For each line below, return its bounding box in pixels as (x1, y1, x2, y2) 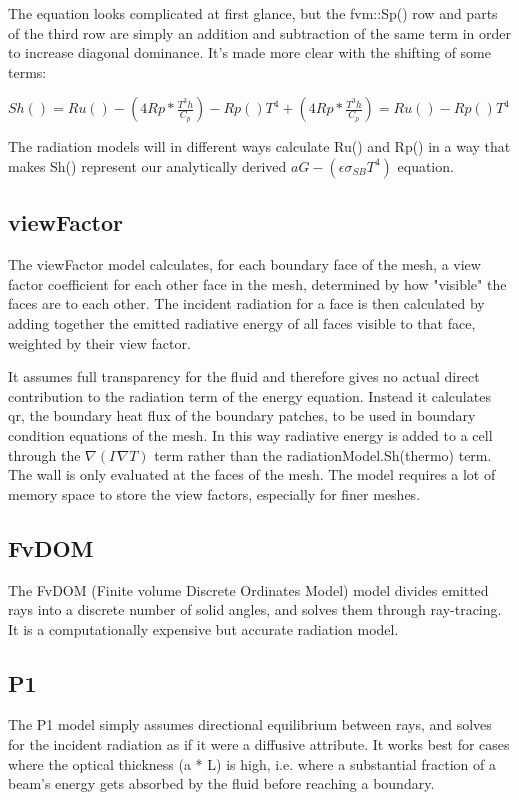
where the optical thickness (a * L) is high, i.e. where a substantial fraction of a (8, 753, 496, 774)
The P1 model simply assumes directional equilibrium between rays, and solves (8, 714, 492, 735)
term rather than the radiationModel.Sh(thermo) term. (154, 444, 492, 465)
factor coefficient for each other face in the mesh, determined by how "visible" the (8, 273, 507, 294)
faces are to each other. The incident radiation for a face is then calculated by (8, 293, 485, 314)
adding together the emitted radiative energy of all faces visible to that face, (8, 312, 476, 333)
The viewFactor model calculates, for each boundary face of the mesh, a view (8, 254, 481, 275)
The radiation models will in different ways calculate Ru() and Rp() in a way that (8, 136, 511, 157)
